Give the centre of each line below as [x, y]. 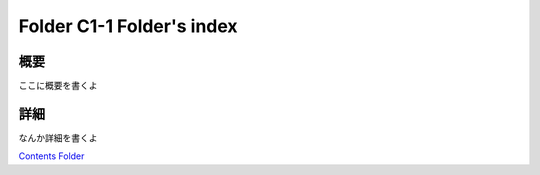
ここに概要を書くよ [58, 86]
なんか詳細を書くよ [58, 137]
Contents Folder [51, 156]
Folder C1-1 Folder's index [128, 26]
